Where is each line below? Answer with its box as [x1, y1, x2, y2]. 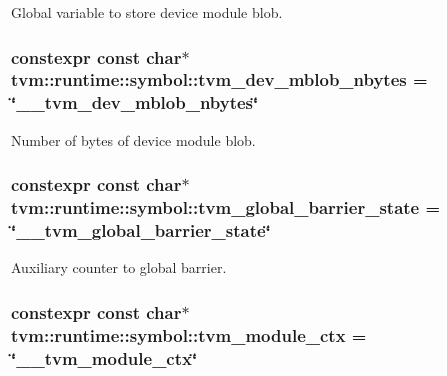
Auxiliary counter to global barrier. [11, 257, 227, 278]
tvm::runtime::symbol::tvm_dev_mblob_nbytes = [11, 67, 428, 92]
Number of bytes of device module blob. [11, 129, 256, 150]
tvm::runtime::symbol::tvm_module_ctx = [11, 322, 367, 347]
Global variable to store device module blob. [11, 2, 283, 22]
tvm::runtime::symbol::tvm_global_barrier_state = [11, 195, 441, 220]
